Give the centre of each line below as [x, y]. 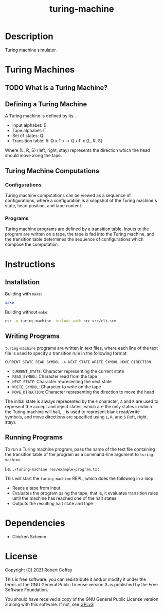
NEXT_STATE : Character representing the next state [62, 381]
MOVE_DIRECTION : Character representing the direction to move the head [83, 392]
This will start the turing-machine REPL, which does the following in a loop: [80, 478]
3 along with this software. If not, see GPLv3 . [50, 604]
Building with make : [24, 294]
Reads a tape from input [36, 488]
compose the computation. [32, 244]
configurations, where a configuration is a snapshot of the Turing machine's [81, 200]
